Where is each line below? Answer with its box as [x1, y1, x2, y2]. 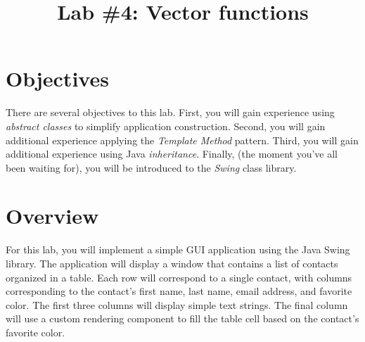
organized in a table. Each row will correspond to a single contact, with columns [6, 270, 352, 284]
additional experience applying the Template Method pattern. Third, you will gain [6, 132, 359, 147]
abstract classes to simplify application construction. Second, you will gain [6, 118, 326, 133]
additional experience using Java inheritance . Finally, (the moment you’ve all [6, 146, 338, 161]
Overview [6, 201, 99, 230]
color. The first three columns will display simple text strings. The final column [6, 297, 348, 312]
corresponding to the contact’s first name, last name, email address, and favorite [6, 284, 352, 298]
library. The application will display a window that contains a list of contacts [6, 256, 338, 270]
